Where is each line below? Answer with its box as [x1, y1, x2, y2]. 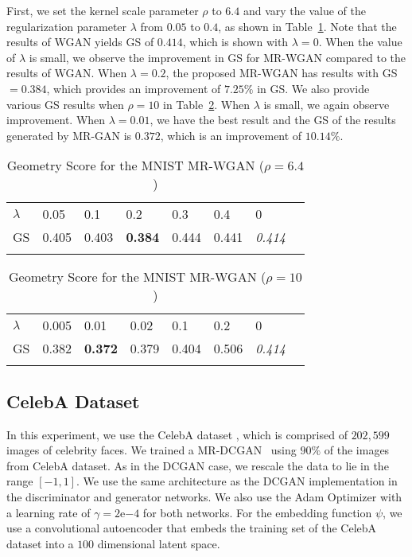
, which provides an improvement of [46, 80, 221, 96]
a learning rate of [6, 504, 91, 520]
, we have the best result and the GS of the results [150, 111, 396, 128]
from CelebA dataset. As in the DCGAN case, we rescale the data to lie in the [6, 457, 389, 473]
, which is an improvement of [160, 127, 302, 143]
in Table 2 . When [163, 95, 250, 112]
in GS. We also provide [257, 80, 370, 96]
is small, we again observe [263, 95, 390, 112]
